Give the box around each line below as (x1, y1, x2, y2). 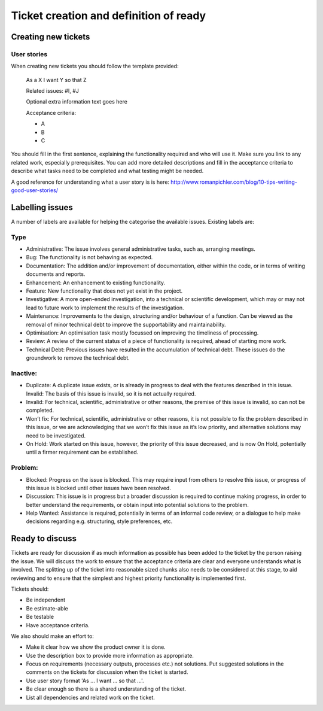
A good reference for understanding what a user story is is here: (11, 178, 170, 186)
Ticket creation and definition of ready (11, 9, 206, 22)
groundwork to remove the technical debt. (26, 354, 130, 361)
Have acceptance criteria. (26, 621, 90, 628)
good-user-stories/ (11, 187, 58, 194)
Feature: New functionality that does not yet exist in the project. (26, 287, 183, 294)
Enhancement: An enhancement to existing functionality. (26, 279, 166, 286)
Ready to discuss (11, 533, 77, 544)
